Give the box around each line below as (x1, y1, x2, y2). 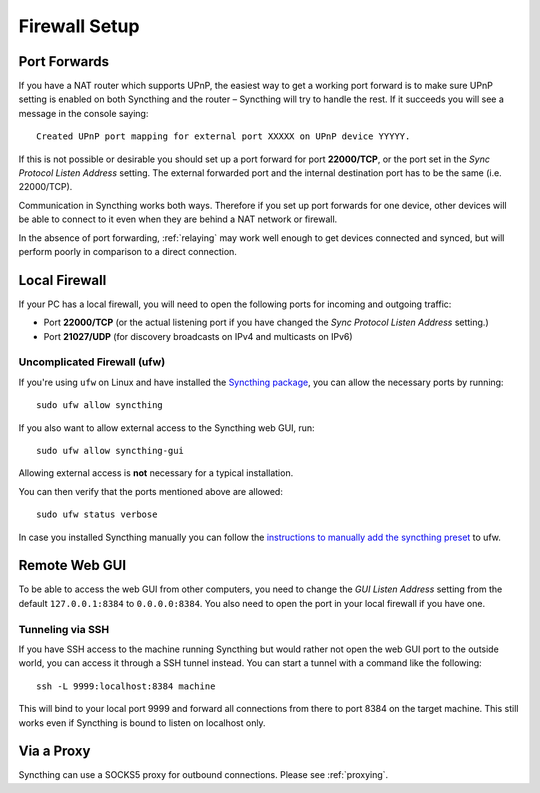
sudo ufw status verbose (36, 509, 158, 520)
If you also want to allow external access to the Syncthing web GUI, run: (18, 421, 315, 434)
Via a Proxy (18, 743, 91, 760)
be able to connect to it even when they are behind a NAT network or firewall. (18, 213, 338, 225)
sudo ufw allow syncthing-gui (36, 445, 185, 456)
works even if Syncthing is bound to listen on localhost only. (18, 716, 266, 729)
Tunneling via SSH (18, 622, 110, 636)
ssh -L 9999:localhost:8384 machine (36, 680, 216, 692)
